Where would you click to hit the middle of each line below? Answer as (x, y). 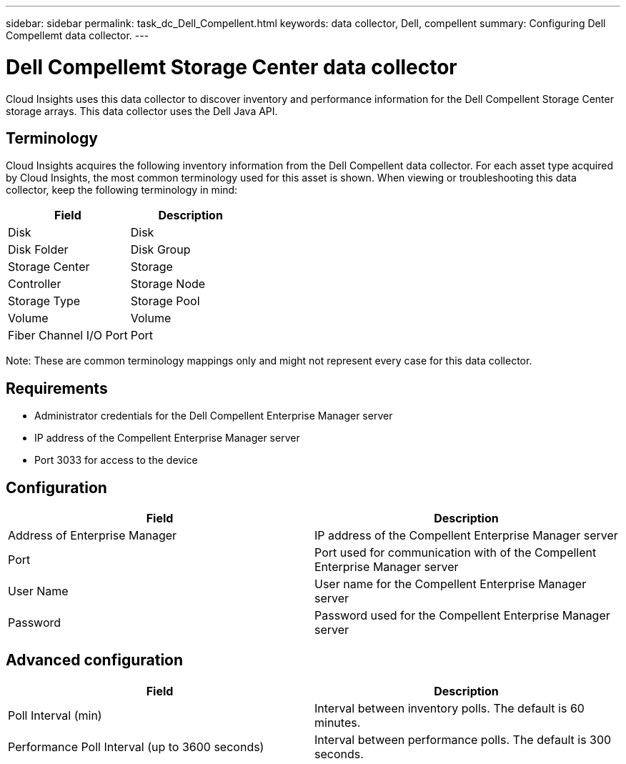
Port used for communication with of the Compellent (456, 553)
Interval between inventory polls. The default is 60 (449, 708)
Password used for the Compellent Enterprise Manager (462, 616)
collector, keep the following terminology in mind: (122, 190)
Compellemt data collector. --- (78, 35)
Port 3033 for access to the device (116, 460)
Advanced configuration (95, 660)
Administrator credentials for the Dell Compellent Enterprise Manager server (214, 416)
